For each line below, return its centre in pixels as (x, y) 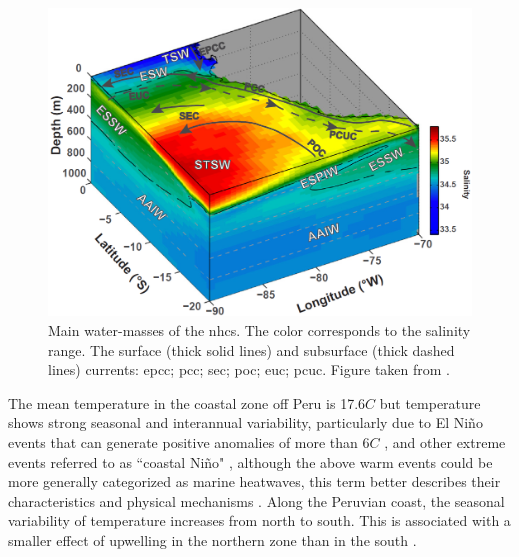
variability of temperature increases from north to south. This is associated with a (259, 520)
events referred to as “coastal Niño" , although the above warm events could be (250, 461)
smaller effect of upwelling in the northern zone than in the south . (212, 540)
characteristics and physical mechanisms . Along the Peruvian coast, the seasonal (256, 500)
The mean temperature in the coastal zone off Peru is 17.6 (187, 402)
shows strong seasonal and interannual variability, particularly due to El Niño (245, 422)
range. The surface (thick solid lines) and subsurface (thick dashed (251, 349)
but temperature (430, 402)
